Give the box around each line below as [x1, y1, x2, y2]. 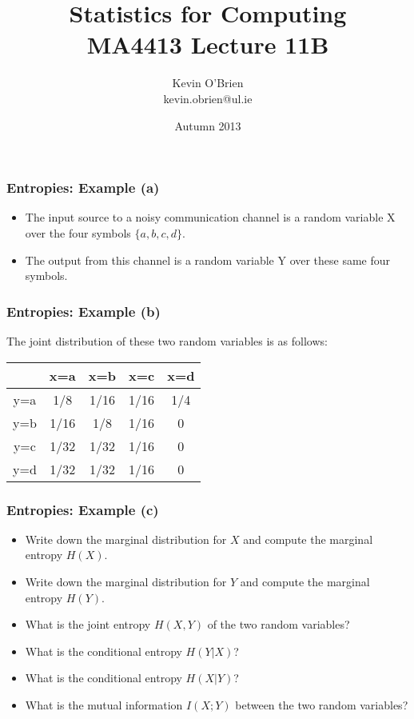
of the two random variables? [207, 616, 350, 633]
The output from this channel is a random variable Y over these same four [25, 251, 391, 268]
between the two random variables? [235, 696, 408, 713]
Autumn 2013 [174, 117, 241, 134]
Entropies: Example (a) [6, 178, 160, 198]
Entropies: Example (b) [6, 301, 161, 321]
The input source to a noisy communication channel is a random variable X [25, 209, 396, 226]
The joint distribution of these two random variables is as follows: [6, 332, 328, 349]
